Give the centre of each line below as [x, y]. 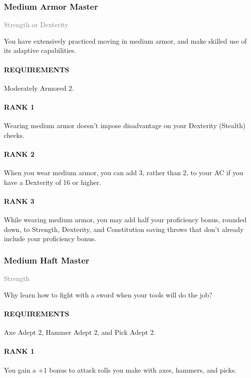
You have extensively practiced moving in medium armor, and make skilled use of [125, 41]
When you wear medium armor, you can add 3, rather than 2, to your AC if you [124, 173]
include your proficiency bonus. [50, 238]
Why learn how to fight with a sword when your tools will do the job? [108, 294]
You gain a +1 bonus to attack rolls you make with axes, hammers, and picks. [120, 370]
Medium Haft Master [47, 260]
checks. [14, 135]
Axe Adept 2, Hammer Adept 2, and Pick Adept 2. [80, 332]
